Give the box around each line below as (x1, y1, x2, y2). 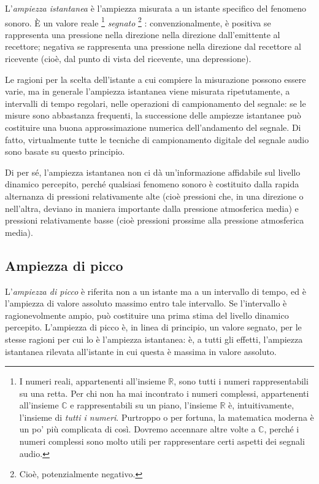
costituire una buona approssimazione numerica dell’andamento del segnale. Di (5, 121, 301, 133)
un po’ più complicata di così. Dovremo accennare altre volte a (19, 423, 256, 435)
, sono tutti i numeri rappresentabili (174, 375, 309, 388)
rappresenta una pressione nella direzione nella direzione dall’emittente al (5, 28, 280, 41)
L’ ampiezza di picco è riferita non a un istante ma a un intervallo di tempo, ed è (5, 284, 306, 297)
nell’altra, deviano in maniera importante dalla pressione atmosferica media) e (5, 201, 299, 214)
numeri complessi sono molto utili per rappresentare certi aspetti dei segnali (19, 435, 305, 448)
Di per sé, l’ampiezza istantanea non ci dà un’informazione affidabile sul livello (5, 165, 301, 178)
